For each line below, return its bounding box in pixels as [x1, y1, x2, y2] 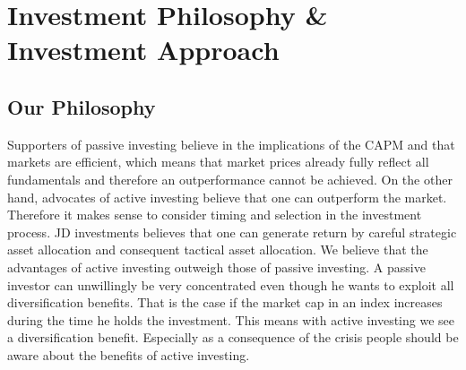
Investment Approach [7, 31, 280, 68]
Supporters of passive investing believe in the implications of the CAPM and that [7, 134, 455, 153]
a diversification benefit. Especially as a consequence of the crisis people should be [7, 328, 459, 347]
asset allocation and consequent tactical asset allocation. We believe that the [7, 240, 428, 259]
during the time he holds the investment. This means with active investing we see [7, 310, 454, 329]
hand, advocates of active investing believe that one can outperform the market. [7, 187, 447, 206]
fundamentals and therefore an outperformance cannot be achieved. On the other [7, 169, 453, 188]
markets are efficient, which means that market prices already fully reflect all [7, 152, 429, 171]
